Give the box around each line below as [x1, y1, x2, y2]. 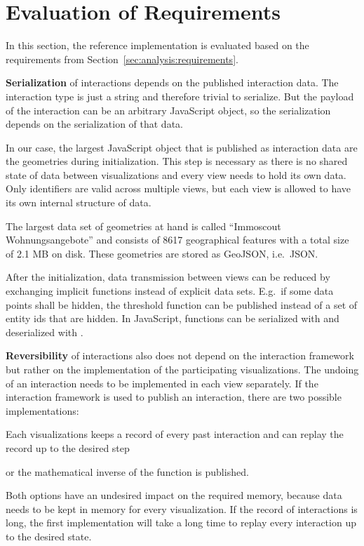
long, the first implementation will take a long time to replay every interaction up [6, 515, 356, 530]
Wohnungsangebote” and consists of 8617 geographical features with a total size [6, 232, 349, 247]
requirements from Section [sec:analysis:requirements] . [6, 51, 238, 66]
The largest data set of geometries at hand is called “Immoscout [6, 218, 281, 233]
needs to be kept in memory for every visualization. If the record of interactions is [6, 501, 358, 516]
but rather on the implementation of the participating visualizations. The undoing [6, 362, 359, 376]
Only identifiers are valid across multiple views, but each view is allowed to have [6, 181, 351, 196]
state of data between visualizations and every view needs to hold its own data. [6, 167, 346, 182]
